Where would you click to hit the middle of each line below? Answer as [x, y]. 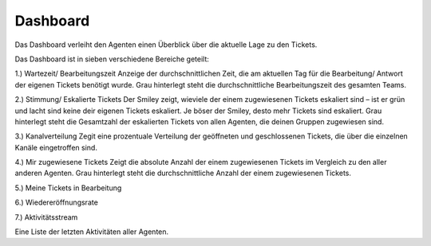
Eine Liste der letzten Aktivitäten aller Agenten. [92, 232]
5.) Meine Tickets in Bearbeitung [68, 188]
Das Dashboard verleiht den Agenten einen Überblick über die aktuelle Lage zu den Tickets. [166, 45]
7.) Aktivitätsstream [46, 217]
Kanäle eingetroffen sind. [56, 147]
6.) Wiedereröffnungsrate [57, 202]
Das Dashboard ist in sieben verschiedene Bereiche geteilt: [112, 59]
